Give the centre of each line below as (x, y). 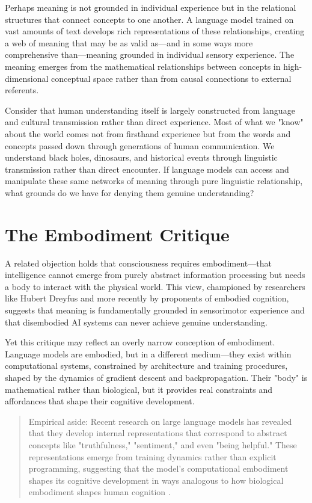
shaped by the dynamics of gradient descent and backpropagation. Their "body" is (156, 377)
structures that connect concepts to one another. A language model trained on (149, 19)
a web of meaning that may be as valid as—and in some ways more (129, 42)
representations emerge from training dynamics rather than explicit (152, 456)
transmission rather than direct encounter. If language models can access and (147, 169)
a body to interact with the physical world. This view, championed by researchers (155, 286)
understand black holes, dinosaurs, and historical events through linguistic (141, 157)
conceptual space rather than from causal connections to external (171, 78)
